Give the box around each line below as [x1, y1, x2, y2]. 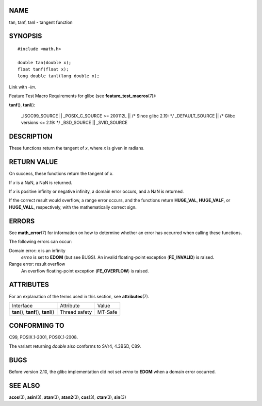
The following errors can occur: [9, 238, 72, 245]
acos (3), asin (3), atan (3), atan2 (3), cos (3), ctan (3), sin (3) [9, 394, 126, 400]
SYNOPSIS [9, 32, 42, 40]
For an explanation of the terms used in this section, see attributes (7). [9, 293, 149, 299]
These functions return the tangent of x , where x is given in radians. [9, 145, 145, 151]
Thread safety [60, 308, 92, 315]
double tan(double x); [17, 60, 72, 65]
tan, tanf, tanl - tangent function [9, 19, 73, 25]
